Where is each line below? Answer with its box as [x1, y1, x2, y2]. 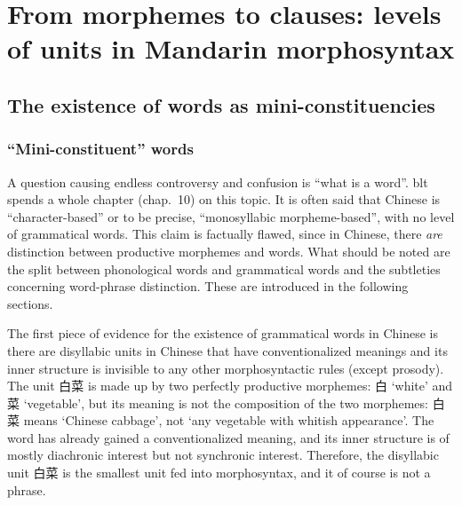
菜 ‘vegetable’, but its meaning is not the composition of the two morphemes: [7, 393, 428, 412]
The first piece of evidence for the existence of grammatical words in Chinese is [7, 324, 439, 343]
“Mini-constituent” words [7, 138, 194, 160]
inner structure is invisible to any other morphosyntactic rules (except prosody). [7, 359, 444, 377]
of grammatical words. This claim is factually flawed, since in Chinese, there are [7, 225, 442, 243]
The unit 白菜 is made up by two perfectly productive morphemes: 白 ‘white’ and [7, 376, 453, 395]
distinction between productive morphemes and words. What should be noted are [7, 241, 450, 260]
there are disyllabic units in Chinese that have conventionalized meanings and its [7, 341, 448, 359]
